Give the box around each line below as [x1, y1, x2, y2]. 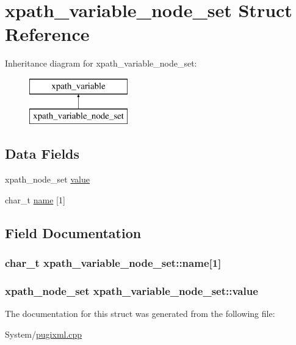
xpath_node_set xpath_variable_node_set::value [5, 283, 258, 299]
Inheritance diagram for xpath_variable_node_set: [5, 57, 197, 70]
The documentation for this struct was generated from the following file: [5, 307, 275, 320]
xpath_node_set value [5, 173, 90, 186]
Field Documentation [5, 223, 142, 242]
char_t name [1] [5, 193, 65, 206]
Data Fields [5, 144, 80, 163]
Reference [5, 21, 90, 46]
